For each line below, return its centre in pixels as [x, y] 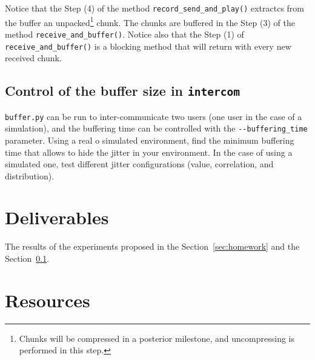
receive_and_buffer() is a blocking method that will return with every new [148, 46]
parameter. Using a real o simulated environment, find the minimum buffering [150, 140]
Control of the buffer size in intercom [123, 91]
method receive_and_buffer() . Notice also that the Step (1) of [124, 34]
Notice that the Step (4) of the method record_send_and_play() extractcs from [155, 8]
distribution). [30, 175]
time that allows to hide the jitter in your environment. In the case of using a [149, 152]
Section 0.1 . [27, 258]
